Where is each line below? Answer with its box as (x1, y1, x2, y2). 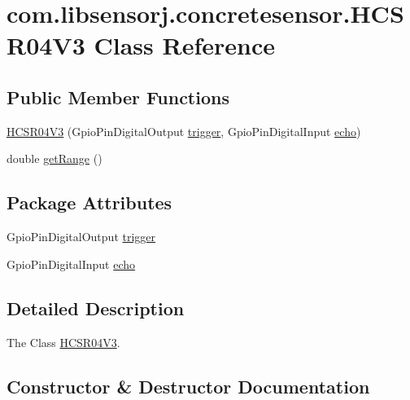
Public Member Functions (7, 84, 229, 109)
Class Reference (94, 29, 276, 62)
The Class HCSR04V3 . (7, 333, 120, 350)
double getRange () (7, 150, 102, 167)
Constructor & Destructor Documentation (7, 373, 370, 398)
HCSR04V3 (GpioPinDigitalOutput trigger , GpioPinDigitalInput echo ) (7, 122, 361, 139)
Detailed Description (7, 295, 185, 320)
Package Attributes (7, 190, 172, 215)
